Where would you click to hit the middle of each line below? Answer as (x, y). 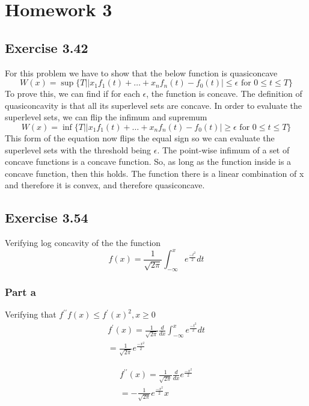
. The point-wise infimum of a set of (223, 149)
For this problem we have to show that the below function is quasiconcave (141, 72)
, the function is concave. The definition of (224, 94)
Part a (20, 291)
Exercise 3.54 (47, 217)
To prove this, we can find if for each (72, 94)
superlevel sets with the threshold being (78, 149)
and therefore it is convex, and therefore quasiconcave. (105, 185)
